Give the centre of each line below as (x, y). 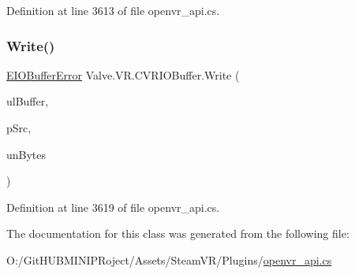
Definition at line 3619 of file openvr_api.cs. (113, 207)
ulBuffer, (28, 101)
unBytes (26, 154)
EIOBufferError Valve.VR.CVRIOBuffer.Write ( (123, 74)
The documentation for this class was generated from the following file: (178, 233)
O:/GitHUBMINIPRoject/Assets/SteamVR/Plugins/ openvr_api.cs (169, 259)
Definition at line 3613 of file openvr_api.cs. (113, 10)
